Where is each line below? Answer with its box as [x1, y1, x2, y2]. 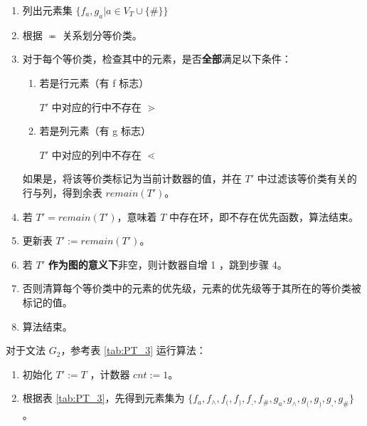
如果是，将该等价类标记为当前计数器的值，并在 [22, 171, 242, 186]
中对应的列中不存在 [51, 147, 142, 162]
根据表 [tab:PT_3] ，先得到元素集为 [22, 390, 185, 405]
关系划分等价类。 [62, 27, 142, 42]
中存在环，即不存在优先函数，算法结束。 [169, 209, 359, 224]
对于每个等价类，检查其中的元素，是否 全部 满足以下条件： [22, 51, 292, 66]
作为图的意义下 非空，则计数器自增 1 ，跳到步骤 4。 [48, 256, 287, 271]
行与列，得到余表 [22, 185, 102, 199]
